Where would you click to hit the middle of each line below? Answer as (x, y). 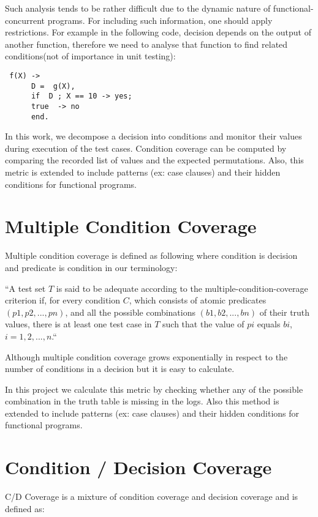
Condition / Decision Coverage (138, 467)
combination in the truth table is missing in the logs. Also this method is (142, 401)
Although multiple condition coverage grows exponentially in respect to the (146, 356)
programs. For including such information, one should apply (160, 20)
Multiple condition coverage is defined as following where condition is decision (151, 255)
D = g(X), (53, 86)
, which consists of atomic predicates (198, 300)
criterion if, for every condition (63, 300)
